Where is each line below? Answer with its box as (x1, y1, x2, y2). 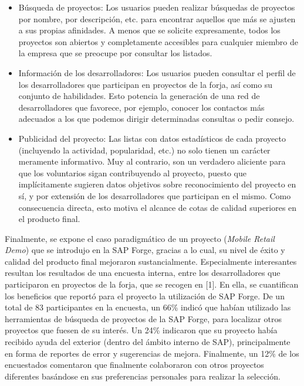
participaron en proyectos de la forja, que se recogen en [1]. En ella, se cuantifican (5, 278, 299, 291)
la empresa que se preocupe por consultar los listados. (18, 47, 212, 59)
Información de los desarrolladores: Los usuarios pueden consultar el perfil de (18, 66, 296, 78)
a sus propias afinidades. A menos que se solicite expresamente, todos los (18, 24, 281, 36)
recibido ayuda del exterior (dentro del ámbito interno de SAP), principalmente (5, 336, 291, 348)
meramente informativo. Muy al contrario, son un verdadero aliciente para (18, 155, 286, 168)
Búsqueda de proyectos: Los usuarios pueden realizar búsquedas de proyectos (18, 1, 295, 13)
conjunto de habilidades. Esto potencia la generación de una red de (18, 90, 260, 102)
